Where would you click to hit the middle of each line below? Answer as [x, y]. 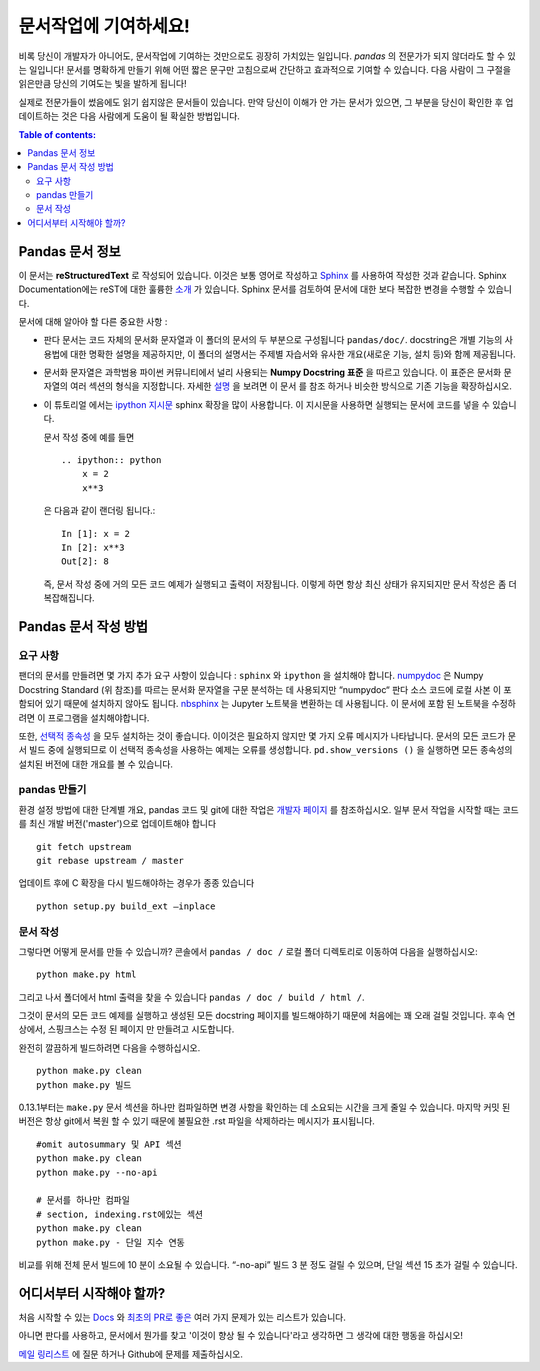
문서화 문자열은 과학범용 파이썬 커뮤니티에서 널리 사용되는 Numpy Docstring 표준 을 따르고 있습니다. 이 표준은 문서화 [272, 372]
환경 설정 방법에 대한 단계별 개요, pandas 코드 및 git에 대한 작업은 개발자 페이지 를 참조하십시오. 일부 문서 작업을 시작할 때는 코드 [268, 809]
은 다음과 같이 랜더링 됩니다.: [99, 511]
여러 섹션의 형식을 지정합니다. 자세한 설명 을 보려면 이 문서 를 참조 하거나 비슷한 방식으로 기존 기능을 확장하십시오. [291, 386]
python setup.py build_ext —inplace [126, 906]
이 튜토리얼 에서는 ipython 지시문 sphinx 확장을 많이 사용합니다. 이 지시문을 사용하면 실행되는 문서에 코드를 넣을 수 [266, 404]
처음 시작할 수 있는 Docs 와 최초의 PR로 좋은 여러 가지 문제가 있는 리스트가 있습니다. [182, 1317]
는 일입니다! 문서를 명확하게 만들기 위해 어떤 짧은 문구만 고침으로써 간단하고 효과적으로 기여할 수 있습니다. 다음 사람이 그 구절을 [265, 69]
